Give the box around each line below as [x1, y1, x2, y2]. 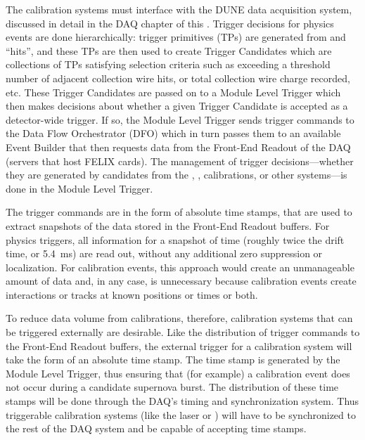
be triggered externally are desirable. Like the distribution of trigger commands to [6, 325, 360, 339]
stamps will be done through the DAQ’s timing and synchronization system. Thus [6, 394, 359, 408]
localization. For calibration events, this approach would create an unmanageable [6, 259, 354, 274]
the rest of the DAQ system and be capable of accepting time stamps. [6, 421, 307, 436]
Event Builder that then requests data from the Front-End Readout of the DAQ [6, 139, 351, 154]
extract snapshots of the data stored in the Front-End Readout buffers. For [6, 218, 330, 233]
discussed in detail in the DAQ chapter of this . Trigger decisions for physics [6, 15, 334, 30]
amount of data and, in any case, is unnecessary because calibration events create [6, 273, 357, 288]
